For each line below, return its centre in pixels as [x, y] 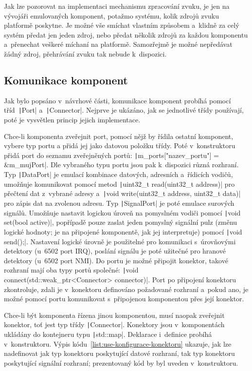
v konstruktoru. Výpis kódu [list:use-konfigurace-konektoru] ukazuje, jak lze [118, 343]
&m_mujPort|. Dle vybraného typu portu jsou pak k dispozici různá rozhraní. [121, 165]
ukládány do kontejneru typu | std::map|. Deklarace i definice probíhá [108, 334]
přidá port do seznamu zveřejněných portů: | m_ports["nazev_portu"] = [111, 155]
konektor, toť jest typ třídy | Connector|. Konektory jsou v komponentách [114, 324]
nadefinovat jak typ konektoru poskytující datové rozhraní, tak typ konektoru [119, 353]
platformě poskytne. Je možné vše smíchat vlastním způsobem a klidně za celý [122, 25]
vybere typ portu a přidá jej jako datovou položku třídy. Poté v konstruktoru [120, 146]
